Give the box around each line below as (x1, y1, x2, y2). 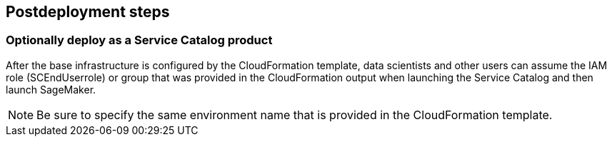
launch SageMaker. (6, 83, 96, 96)
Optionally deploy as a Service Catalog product (6, 33, 273, 48)
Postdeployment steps (6, 3, 170, 21)
